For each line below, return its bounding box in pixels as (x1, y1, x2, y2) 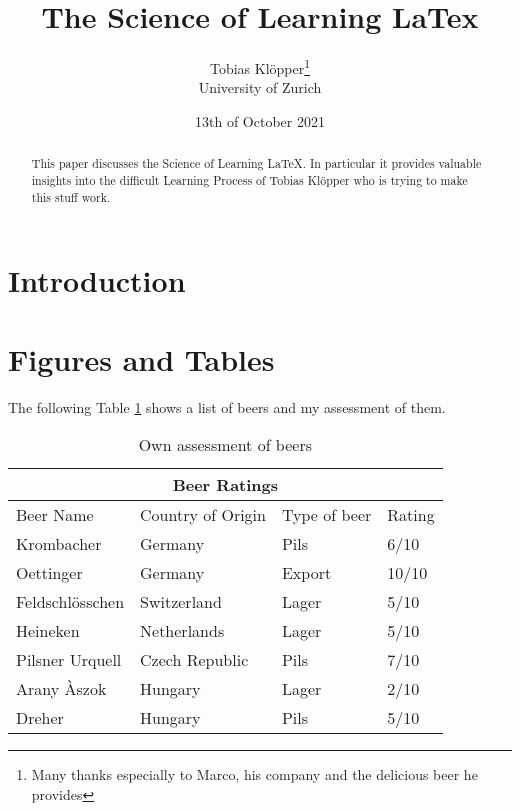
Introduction (8, 260, 186, 301)
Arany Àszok (16, 677, 107, 701)
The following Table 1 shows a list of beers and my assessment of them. (8, 396, 446, 417)
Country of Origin (140, 503, 266, 527)
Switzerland (140, 590, 222, 614)
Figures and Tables (8, 338, 275, 379)
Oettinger (16, 561, 83, 585)
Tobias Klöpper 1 (209, 55, 311, 78)
